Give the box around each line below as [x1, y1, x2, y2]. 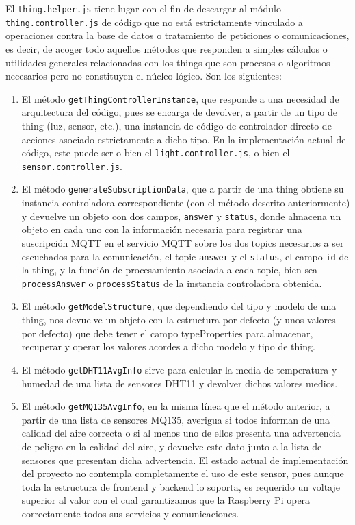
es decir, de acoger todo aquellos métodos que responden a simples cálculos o [5, 41, 328, 56]
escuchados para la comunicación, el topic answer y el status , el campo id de [21, 249, 349, 263]
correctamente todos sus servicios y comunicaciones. [21, 506, 239, 520]
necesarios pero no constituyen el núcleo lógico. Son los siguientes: [5, 69, 282, 83]
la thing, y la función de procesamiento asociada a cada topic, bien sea [21, 262, 318, 277]
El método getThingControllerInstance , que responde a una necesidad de [21, 91, 339, 106]
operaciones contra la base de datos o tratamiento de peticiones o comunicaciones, [5, 28, 350, 42]
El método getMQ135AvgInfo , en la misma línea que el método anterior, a [21, 399, 330, 413]
